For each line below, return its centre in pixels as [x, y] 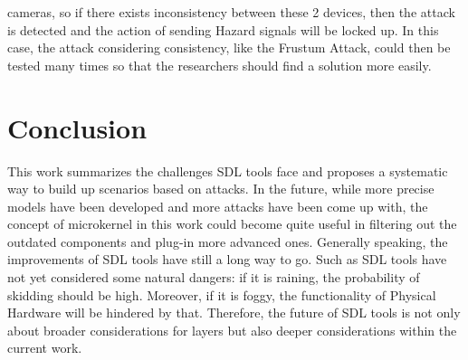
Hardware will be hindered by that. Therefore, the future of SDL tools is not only [234, 313]
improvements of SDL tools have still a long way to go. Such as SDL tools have [227, 259]
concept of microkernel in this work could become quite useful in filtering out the [232, 224]
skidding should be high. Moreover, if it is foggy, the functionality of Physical [222, 294]
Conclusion [77, 127]
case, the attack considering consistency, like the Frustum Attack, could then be [229, 47]
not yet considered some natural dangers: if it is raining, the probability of [214, 277]
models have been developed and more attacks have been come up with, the [218, 206]
